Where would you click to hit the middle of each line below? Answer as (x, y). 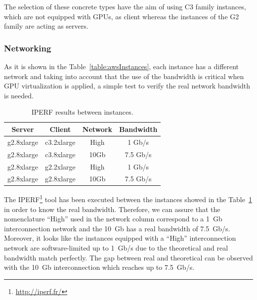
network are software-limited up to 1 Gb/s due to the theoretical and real (116, 248)
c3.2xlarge (60, 142)
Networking (28, 48)
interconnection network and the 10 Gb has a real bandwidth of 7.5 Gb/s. (117, 228)
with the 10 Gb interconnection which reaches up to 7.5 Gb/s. (99, 267)
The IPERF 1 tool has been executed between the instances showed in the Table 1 (128, 199)
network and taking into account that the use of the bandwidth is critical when (124, 76)
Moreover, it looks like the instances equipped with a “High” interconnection (120, 238)
